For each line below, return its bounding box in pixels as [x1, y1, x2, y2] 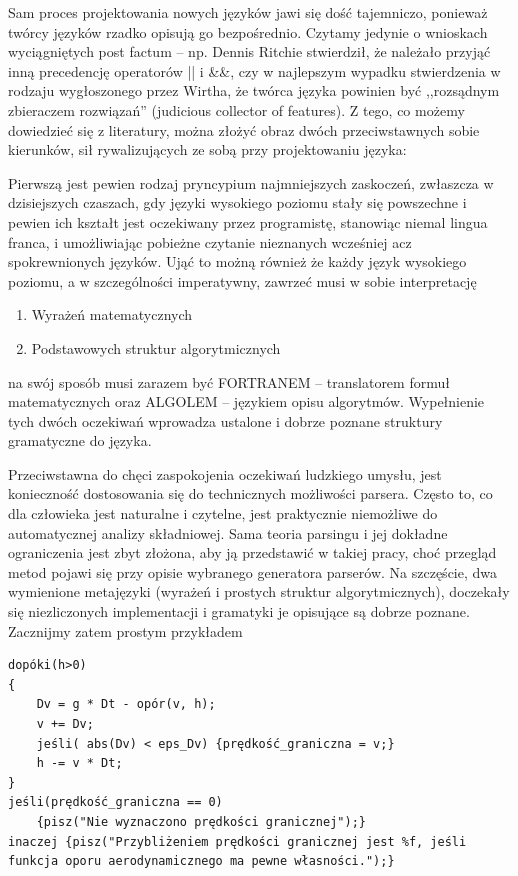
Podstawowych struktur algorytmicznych [31, 337, 281, 358]
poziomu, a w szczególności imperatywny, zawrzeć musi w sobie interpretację [8, 270, 477, 291]
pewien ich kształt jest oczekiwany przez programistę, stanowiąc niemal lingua [8, 211, 488, 232]
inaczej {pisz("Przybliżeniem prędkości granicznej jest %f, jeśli [8, 834, 467, 849]
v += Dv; [36, 717, 94, 731]
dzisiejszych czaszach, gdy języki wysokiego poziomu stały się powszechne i [8, 192, 467, 213]
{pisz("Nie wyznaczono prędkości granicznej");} [36, 814, 366, 829]
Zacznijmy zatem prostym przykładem [8, 620, 243, 641]
